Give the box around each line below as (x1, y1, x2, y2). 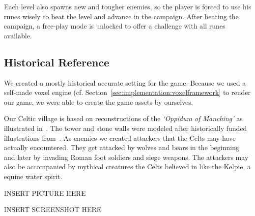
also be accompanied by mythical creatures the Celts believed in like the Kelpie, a (4, 161, 251, 172)
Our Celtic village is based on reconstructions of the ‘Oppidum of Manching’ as (4, 113, 243, 123)
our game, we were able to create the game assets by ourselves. (4, 96, 193, 107)
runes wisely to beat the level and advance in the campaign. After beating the (4, 11, 239, 21)
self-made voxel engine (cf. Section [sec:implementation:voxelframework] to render (4, 87, 251, 97)
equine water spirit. (4, 171, 62, 181)
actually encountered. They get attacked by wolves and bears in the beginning (4, 142, 239, 153)
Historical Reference (4, 54, 110, 69)
